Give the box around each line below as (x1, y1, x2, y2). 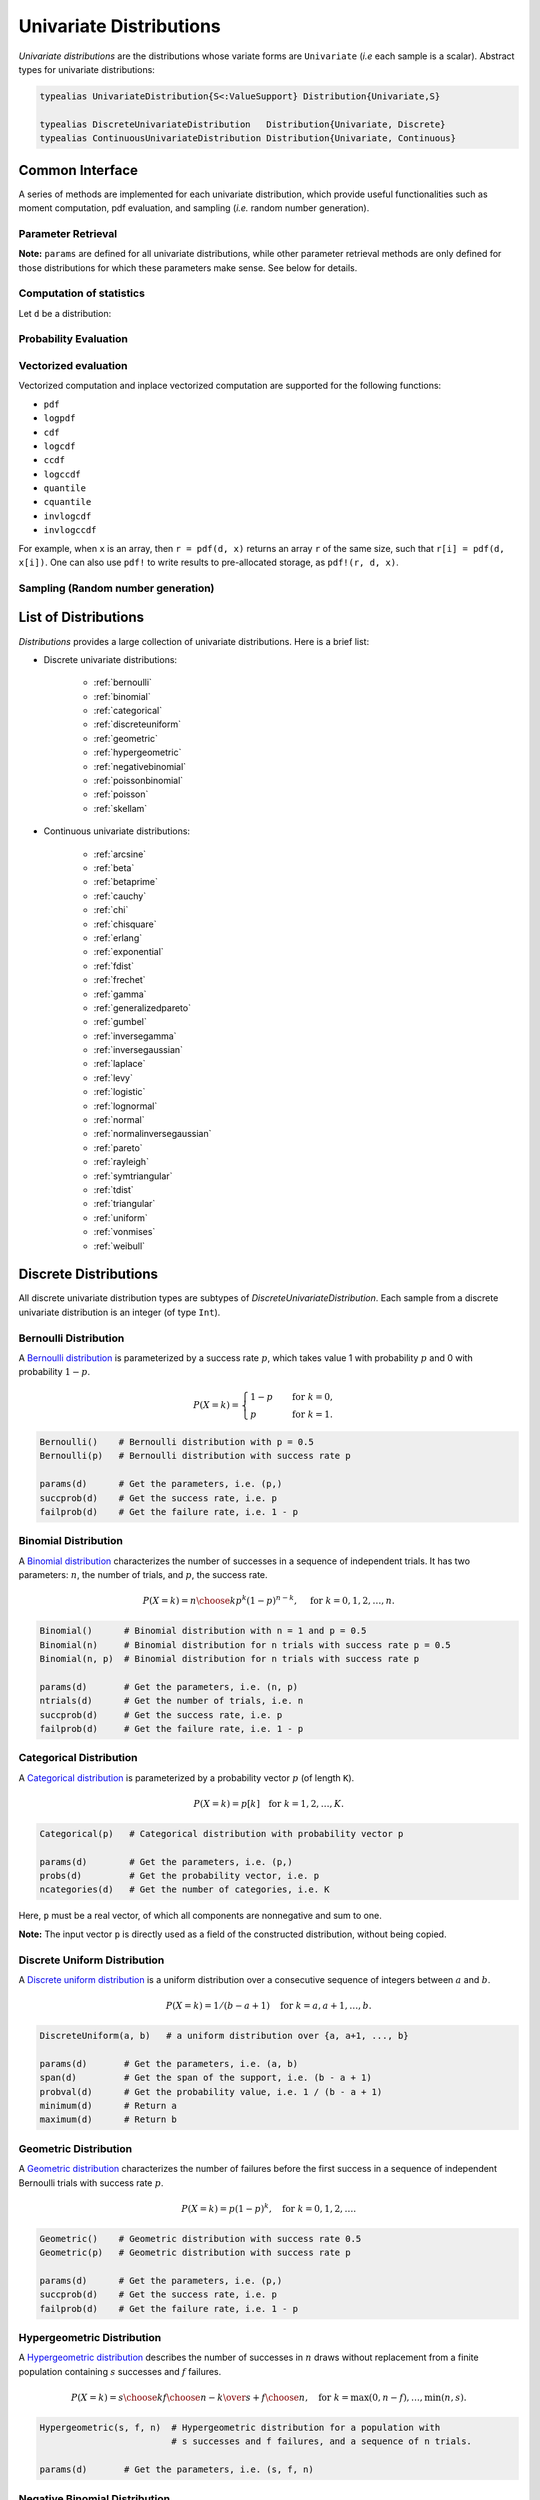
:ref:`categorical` (93, 705, 163, 717)
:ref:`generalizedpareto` (93, 1001, 192, 1014)
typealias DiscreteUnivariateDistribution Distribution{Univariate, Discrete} (39, 118, 446, 130)
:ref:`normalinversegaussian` (93, 1128, 212, 1140)
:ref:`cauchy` (93, 890, 147, 902)
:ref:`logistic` (93, 1086, 146, 1098)
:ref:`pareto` (93, 1141, 144, 1154)
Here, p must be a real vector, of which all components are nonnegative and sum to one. (18, 1910, 382, 1922)
